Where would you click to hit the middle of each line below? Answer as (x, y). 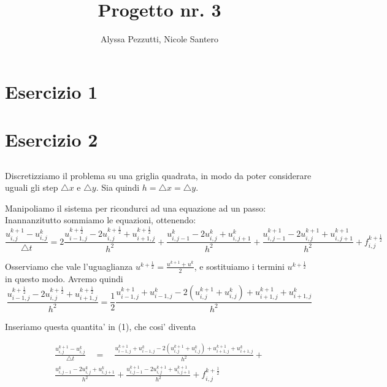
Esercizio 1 (52, 91)
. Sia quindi (118, 187)
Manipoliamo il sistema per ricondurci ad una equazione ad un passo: (136, 208)
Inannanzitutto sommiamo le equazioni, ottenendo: (101, 220)
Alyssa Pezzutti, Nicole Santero (159, 39)
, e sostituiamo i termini (239, 266)
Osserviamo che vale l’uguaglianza (69, 266)
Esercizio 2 (52, 140)
